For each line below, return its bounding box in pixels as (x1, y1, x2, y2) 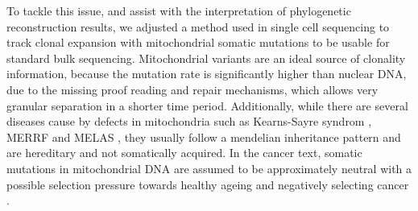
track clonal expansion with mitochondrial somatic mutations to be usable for (6, 34, 390, 51)
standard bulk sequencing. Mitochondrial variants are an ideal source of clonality (6, 49, 406, 66)
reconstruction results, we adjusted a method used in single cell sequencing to (6, 18, 390, 35)
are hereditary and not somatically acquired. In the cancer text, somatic (6, 144, 362, 161)
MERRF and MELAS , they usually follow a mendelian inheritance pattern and (6, 128, 401, 145)
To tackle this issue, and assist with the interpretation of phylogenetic (6, 2, 351, 19)
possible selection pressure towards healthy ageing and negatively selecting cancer (6, 176, 409, 192)
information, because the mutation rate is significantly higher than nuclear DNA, (6, 65, 407, 82)
